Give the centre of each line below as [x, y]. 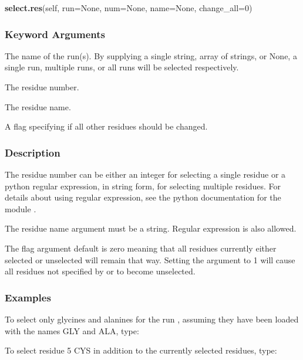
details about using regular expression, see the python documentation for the [143, 197]
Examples [28, 297]
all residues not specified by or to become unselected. [100, 271]
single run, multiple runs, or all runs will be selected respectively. [122, 67]
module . [21, 208]
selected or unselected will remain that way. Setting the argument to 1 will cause [150, 259]
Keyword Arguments [55, 34]
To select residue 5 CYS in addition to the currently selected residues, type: [141, 350]
